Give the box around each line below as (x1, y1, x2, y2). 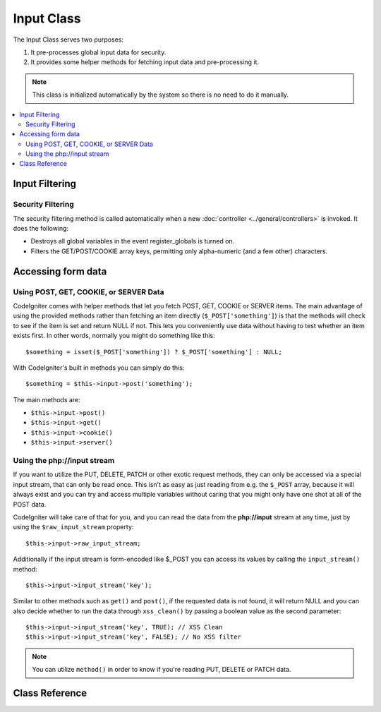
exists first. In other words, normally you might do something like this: (13, 332, 215, 340)
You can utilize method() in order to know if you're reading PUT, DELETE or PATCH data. (32, 665, 291, 674)
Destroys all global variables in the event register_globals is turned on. (30, 237, 235, 246)
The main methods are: (13, 395, 80, 404)
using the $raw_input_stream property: (13, 523, 134, 531)
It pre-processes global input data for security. (30, 48, 167, 56)
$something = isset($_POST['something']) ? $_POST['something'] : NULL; (25, 348, 282, 356)
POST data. (13, 500, 47, 508)
